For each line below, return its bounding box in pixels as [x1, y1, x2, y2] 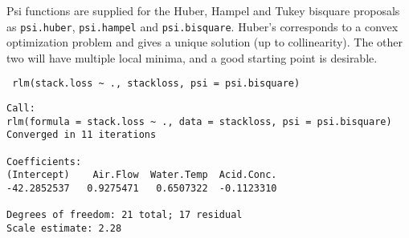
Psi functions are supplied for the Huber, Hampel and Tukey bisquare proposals [6, 2, 400, 18]
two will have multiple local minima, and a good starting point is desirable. [6, 49, 378, 66]
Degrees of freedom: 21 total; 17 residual [6, 209, 243, 221]
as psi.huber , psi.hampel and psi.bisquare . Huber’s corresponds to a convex [6, 18, 399, 34]
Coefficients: [6, 155, 82, 167]
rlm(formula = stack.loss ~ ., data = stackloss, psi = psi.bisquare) [6, 115, 392, 127]
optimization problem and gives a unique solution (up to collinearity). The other [6, 34, 403, 50]
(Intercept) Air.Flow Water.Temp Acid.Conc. [6, 169, 277, 181]
